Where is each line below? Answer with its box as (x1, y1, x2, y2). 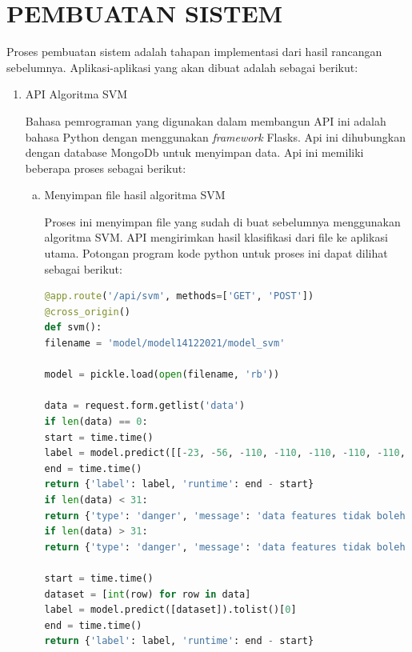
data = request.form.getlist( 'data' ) (44, 400, 246, 412)
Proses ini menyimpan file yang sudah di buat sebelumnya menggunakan (44, 213, 401, 230)
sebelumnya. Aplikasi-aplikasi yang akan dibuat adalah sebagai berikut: (6, 58, 358, 75)
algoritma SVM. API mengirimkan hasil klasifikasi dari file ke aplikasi (44, 229, 388, 246)
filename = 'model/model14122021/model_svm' (44, 338, 286, 350)
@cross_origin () (44, 306, 130, 318)
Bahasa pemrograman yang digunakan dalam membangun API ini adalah (25, 112, 386, 129)
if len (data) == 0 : (44, 416, 148, 427)
